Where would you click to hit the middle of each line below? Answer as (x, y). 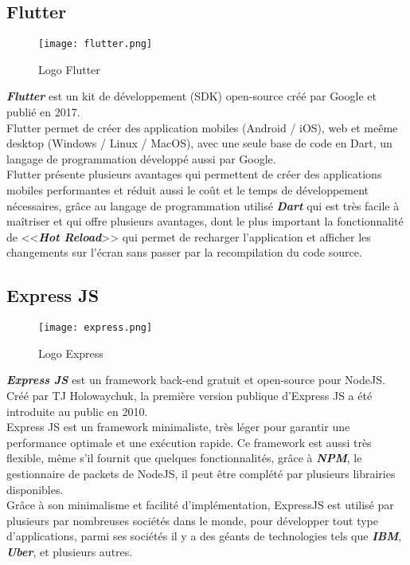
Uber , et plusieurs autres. (70, 551)
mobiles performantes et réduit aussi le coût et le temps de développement (188, 190)
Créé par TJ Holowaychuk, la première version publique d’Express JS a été (189, 396)
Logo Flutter (69, 69)
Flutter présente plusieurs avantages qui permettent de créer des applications (194, 174)
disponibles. (35, 489)
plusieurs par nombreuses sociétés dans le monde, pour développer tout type (193, 520)
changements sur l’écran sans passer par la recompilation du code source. (184, 252)
